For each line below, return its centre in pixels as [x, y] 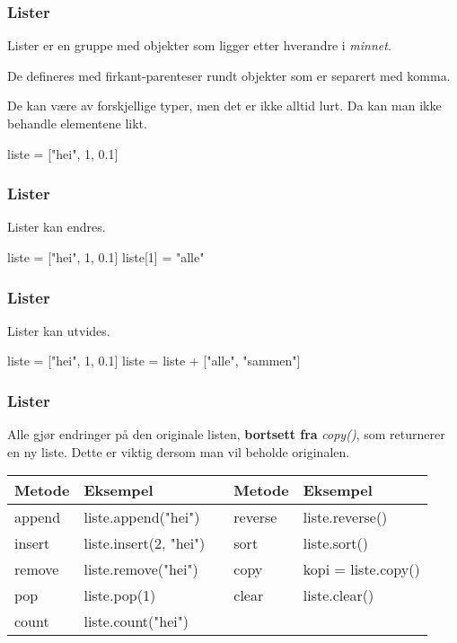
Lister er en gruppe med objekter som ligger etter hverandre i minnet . [199, 45]
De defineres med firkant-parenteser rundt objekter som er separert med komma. [229, 75]
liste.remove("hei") [141, 569]
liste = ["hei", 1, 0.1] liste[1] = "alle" [106, 257]
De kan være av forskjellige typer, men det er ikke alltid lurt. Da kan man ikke [224, 106]
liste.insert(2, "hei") [145, 543]
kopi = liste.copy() [361, 569]
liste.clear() [338, 595]
